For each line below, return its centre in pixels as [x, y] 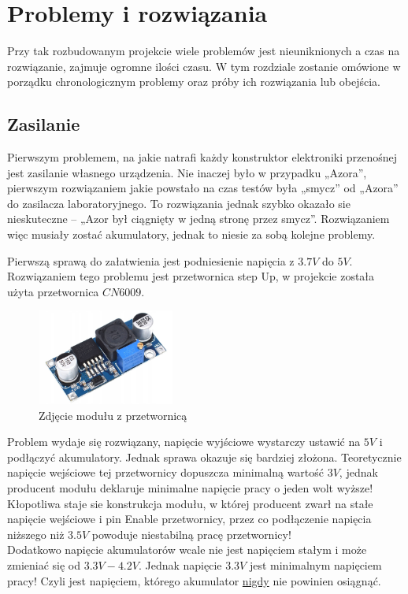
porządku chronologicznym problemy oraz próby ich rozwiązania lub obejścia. [194, 82]
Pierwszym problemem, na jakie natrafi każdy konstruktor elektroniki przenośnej [202, 157]
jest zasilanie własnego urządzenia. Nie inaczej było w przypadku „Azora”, [187, 172]
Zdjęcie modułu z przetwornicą [113, 415]
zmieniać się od [44, 564]
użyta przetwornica [53, 291]
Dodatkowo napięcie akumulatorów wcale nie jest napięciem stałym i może [187, 549]
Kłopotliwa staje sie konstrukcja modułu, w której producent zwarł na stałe [190, 503]
